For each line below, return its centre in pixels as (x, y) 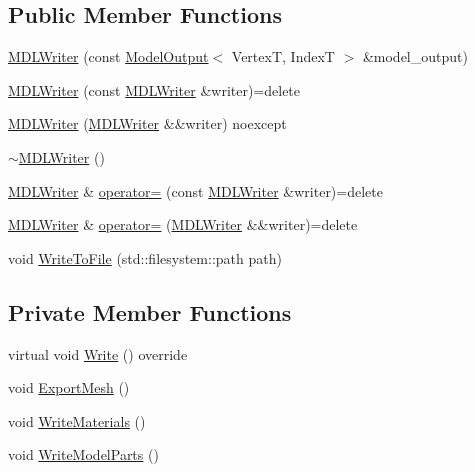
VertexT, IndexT (283, 56)
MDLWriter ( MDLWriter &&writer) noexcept (147, 123)
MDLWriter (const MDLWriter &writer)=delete (154, 89)
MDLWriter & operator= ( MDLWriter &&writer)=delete (183, 224)
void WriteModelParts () (83, 454)
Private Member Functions (150, 311)
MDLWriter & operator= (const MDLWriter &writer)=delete (195, 190)
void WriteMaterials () (77, 420)
